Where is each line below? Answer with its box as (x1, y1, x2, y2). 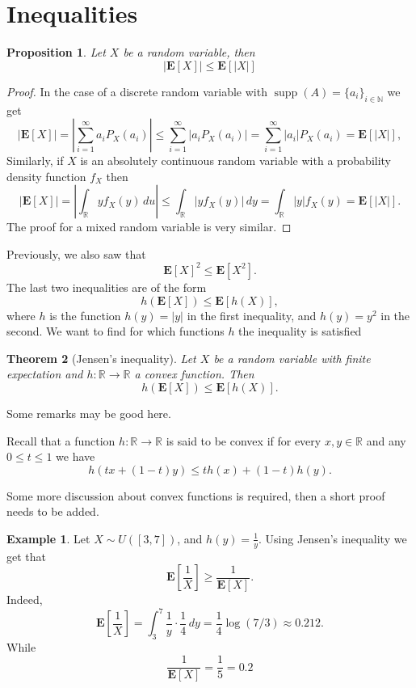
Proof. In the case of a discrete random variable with (6, 82, 267, 99)
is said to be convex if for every (166, 432, 321, 449)
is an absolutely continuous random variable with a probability (80, 152, 392, 169)
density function (6, 167, 86, 184)
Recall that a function (6, 432, 116, 449)
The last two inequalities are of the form (6, 278, 207, 295)
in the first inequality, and (187, 306, 317, 323)
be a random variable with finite (213, 349, 371, 366)
